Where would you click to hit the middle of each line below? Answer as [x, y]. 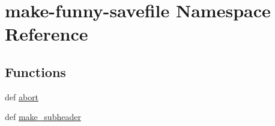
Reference [47, 34]
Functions [35, 71]
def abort [22, 96]
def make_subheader [43, 117]
